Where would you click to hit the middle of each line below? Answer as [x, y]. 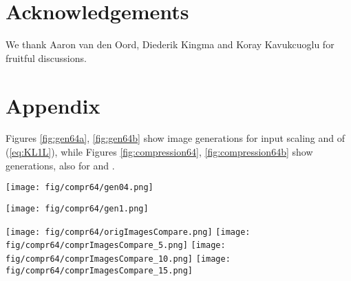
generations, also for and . [60, 165]
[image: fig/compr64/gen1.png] [77, 208]
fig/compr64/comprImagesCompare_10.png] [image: [118, 259]
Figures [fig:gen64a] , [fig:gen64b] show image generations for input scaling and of [175, 138]
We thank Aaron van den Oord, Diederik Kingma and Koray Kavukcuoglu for [170, 44]
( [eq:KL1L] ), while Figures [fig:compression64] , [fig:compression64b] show [159, 152]
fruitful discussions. [46, 58]
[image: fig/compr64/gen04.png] [79, 188]
